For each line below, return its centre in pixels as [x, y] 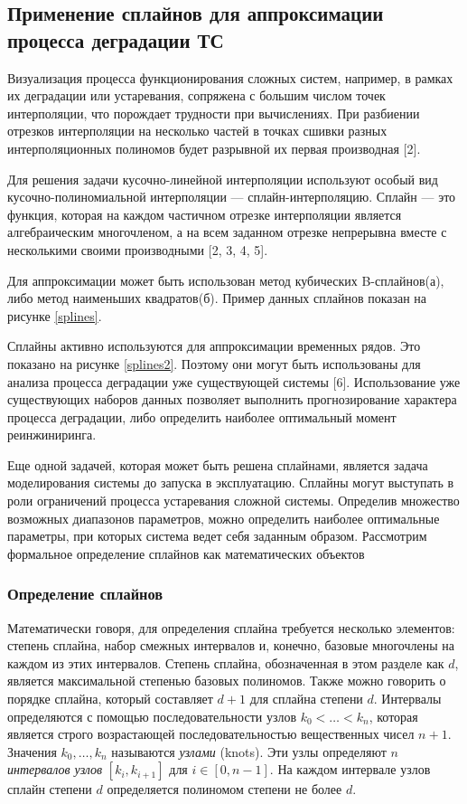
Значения [32, 751]
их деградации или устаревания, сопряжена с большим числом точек [196, 95]
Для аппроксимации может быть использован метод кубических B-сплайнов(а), [226, 280]
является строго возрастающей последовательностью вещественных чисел [211, 734]
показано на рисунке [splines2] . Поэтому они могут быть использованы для [214, 363]
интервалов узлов [55, 769]
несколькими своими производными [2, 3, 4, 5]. [138, 249]
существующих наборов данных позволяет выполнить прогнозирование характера [232, 399]
